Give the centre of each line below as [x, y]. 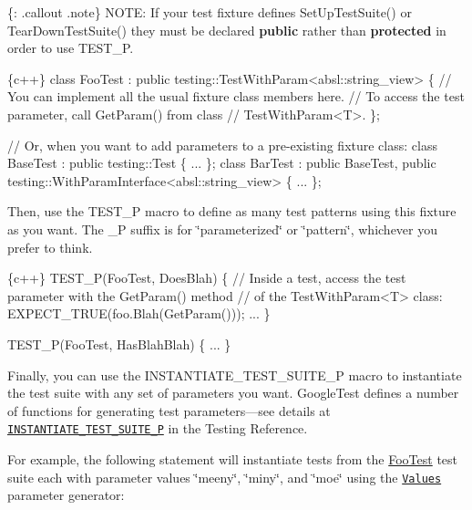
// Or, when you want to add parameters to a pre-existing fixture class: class [222, 145]
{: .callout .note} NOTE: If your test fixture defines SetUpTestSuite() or [210, 12]
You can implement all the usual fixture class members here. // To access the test [236, 96]
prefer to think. [50, 247]
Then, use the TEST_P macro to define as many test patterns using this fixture [232, 211]
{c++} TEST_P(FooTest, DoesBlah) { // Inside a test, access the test [207, 278]
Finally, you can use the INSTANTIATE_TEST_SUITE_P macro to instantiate [235, 375]
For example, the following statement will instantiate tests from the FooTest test [233, 458]
